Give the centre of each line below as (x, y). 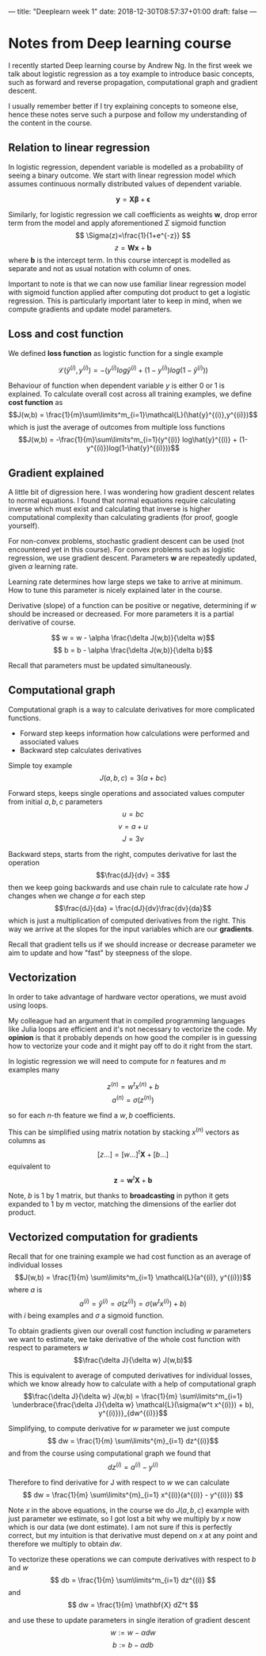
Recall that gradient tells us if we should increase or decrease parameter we (132, 944)
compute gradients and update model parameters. (90, 309)
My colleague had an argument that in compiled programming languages (127, 1020)
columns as (27, 1140)
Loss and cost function (66, 334)
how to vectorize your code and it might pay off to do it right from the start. (131, 1046)
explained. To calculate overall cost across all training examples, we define (130, 394)
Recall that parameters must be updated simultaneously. (100, 666)
